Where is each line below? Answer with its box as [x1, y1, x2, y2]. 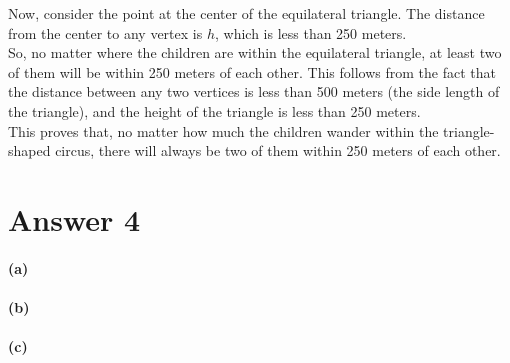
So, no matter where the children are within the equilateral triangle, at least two [8, 42, 502, 63]
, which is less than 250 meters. [214, 22, 407, 43]
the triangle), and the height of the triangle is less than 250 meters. [8, 100, 421, 121]
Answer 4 [8, 198, 141, 239]
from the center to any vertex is [8, 22, 203, 43]
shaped [8, 140, 51, 161]
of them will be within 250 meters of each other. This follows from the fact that [8, 61, 496, 82]
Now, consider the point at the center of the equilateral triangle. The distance [8, 3, 485, 23]
